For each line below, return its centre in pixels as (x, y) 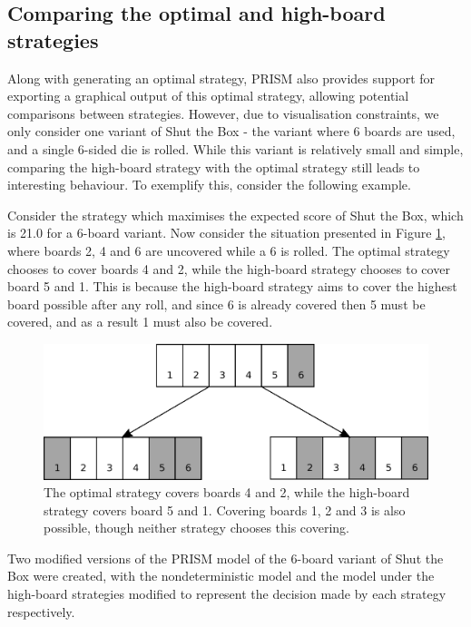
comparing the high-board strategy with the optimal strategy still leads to (214, 167)
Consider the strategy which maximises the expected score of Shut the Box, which (235, 215)
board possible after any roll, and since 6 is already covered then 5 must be (216, 304)
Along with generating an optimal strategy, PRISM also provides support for (221, 78)
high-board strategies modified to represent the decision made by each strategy (227, 594)
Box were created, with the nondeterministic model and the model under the (221, 576)
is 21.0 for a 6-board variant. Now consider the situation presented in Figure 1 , (226, 233)
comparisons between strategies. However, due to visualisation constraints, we (223, 113)
